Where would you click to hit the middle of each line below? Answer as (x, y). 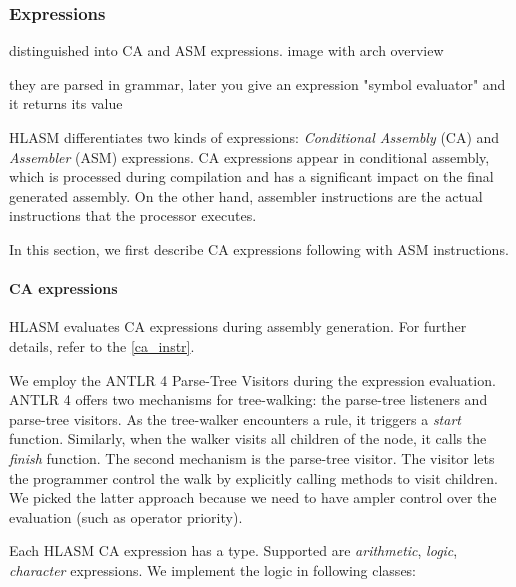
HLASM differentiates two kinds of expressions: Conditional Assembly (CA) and (254, 137)
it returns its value (66, 103)
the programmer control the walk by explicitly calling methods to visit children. (253, 477)
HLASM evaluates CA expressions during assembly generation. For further (238, 326)
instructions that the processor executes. (133, 215)
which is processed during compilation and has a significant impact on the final (251, 176)
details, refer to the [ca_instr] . (102, 345)
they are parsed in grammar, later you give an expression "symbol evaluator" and (257, 83)
